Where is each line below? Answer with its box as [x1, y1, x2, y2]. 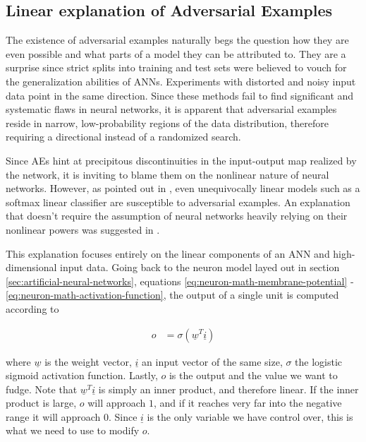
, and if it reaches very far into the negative [154, 395, 342, 410]
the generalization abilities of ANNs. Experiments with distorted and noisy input [6, 73, 356, 88]
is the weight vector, [44, 354, 132, 369]
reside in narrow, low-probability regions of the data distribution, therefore [6, 115, 329, 130]
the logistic [295, 354, 343, 369]
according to [6, 301, 59, 316]
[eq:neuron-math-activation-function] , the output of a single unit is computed [6, 287, 339, 302]
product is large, [6, 395, 77, 410]
